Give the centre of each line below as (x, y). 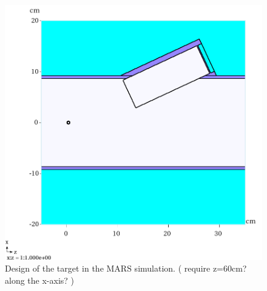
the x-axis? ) (51, 280)
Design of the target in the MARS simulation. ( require (108, 268)
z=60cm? (230, 268)
